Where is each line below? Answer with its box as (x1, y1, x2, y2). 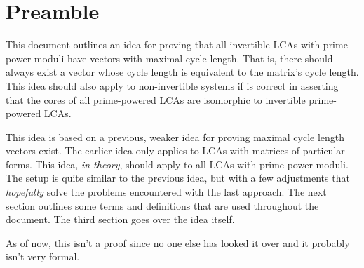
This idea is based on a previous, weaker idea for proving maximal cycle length (6, 129, 345, 144)
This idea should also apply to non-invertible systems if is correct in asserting (6, 78, 339, 93)
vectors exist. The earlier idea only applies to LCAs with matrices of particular (6, 143, 345, 158)
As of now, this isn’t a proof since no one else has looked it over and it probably (6, 235, 350, 250)
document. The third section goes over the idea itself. (6, 212, 235, 227)
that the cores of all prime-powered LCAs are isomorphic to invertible (6, 92, 306, 107)
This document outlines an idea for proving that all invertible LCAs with (6, 37, 321, 52)
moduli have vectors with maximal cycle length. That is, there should (34, 51, 333, 65)
